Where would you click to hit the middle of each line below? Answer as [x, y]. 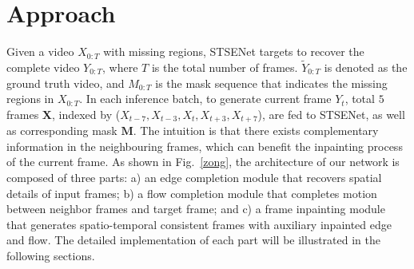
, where [120, 67]
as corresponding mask [62, 131]
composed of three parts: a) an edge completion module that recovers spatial [194, 177]
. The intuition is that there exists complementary [256, 131]
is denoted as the [366, 67]
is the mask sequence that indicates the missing [271, 83]
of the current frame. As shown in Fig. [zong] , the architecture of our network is [203, 162]
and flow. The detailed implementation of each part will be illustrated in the [194, 240]
